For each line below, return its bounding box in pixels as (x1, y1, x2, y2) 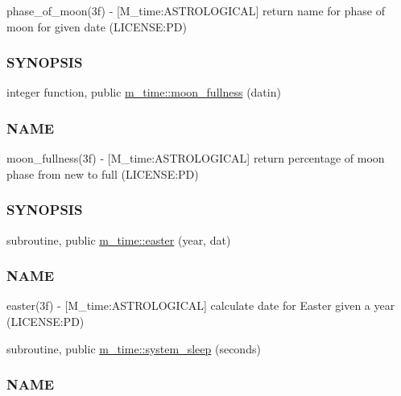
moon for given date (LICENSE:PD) (6, 18, 187, 35)
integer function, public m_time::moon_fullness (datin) (6, 84, 281, 101)
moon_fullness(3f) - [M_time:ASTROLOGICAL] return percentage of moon (6, 150, 385, 167)
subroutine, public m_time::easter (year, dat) (6, 231, 231, 248)
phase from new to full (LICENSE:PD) (6, 165, 199, 182)
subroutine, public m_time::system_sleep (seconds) (6, 340, 261, 357)
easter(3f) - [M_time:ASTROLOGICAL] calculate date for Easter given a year (6, 297, 395, 314)
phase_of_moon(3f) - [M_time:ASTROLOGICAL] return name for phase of (6, 2, 385, 19)
